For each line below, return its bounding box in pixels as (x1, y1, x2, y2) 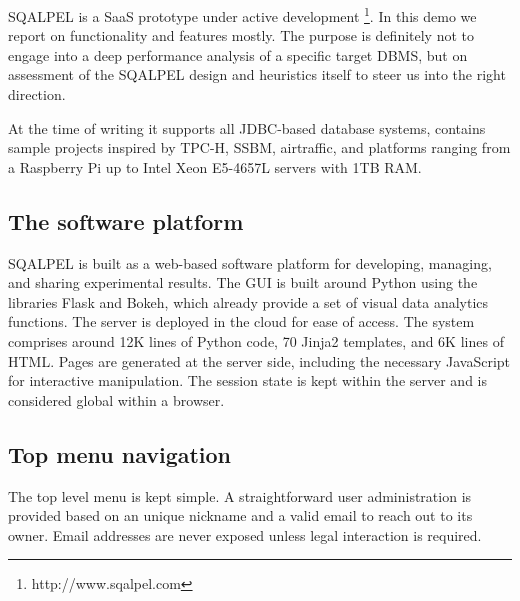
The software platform (8, 205, 244, 236)
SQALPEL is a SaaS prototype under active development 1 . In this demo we (8, 3, 477, 26)
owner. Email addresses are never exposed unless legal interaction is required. (8, 524, 482, 545)
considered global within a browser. (8, 389, 225, 410)
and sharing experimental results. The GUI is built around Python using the (8, 272, 478, 293)
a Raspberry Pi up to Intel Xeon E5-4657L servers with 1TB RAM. (8, 156, 422, 177)
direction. (8, 84, 66, 105)
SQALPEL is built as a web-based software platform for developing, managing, (8, 252, 492, 273)
